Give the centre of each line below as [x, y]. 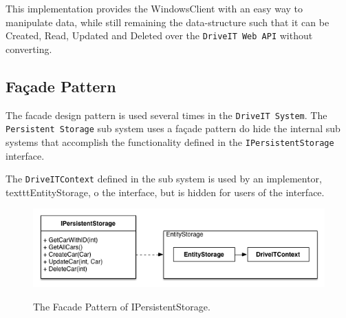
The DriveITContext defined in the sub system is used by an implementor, [164, 179]
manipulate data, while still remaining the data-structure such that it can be [167, 22]
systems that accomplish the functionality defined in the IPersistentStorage [170, 141]
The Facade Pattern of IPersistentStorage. [122, 306]
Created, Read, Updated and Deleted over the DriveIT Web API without [159, 35]
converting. [29, 49]
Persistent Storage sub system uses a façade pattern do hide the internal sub [173, 128]
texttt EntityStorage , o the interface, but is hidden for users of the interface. [165, 192]
